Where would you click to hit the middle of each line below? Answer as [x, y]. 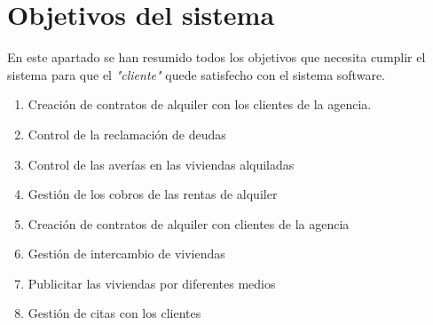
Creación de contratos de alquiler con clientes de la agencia [189, 223]
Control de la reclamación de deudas [127, 134]
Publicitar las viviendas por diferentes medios [152, 283]
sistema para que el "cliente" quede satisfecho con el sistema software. [196, 74]
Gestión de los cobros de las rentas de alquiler [153, 194]
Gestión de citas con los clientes [114, 313]
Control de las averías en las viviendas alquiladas [161, 164]
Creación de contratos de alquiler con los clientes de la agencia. [200, 104]
